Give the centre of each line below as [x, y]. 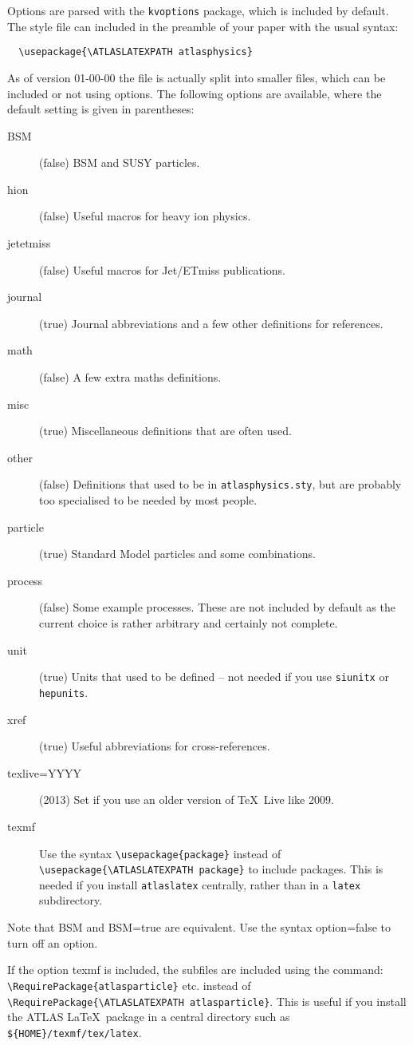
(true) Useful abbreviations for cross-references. [155, 746]
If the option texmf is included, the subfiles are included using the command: [195, 970]
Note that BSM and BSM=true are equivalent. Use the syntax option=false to [199, 927]
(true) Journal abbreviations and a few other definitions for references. [211, 323]
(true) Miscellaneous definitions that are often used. [165, 431]
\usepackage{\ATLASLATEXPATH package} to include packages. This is [211, 869]
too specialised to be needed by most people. [148, 500]
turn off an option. [53, 942]
